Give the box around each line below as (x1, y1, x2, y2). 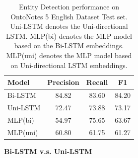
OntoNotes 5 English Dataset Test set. (10, 11, 128, 21)
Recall (86, 77, 108, 87)
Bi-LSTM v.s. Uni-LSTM (4, 146, 92, 156)
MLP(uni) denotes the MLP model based (6, 50, 132, 60)
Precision (47, 77, 79, 87)
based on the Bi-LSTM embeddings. (14, 40, 124, 51)
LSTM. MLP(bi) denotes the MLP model (6, 30, 132, 41)
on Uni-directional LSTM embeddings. (10, 60, 128, 70)
